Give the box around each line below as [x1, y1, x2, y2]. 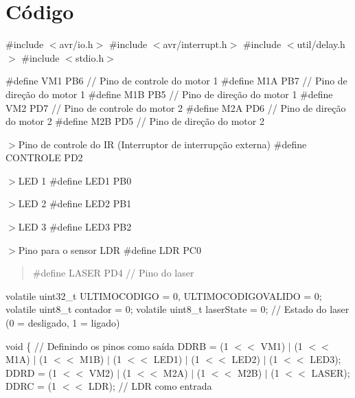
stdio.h [75, 50, 104, 65]
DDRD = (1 [5, 365, 58, 379]
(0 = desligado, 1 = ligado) [5, 316, 120, 330]
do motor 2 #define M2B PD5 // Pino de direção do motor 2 [5, 114, 264, 128]
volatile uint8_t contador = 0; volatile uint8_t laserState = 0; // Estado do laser [5, 302, 350, 316]
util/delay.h [297, 37, 345, 51]
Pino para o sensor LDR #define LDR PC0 [18, 242, 201, 257]
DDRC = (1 [5, 379, 57, 393]
